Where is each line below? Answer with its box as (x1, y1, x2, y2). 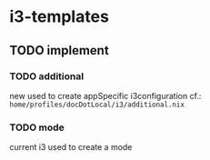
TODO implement (9, 43, 109, 58)
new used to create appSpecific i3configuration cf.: (9, 90, 202, 101)
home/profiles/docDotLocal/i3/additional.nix (9, 100, 185, 109)
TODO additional (9, 70, 85, 83)
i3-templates (9, 6, 109, 27)
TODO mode (9, 121, 65, 134)
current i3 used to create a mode (9, 142, 133, 153)
